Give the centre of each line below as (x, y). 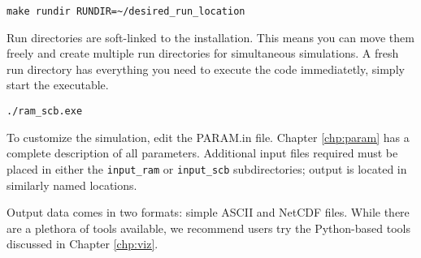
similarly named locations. (72, 185)
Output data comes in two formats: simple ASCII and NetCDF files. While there (208, 212)
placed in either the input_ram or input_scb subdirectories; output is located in (207, 168)
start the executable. (58, 85)
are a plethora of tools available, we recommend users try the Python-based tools (208, 228)
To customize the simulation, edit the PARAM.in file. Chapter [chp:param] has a (208, 137)
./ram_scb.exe (45, 112)
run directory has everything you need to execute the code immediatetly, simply (206, 69)
